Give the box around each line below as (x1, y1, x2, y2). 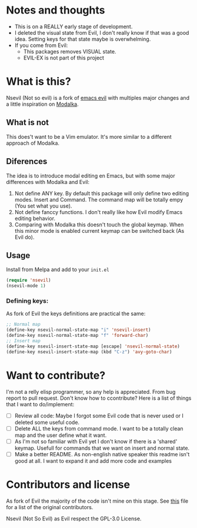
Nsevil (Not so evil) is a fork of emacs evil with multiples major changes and (6, 94, 190, 101)
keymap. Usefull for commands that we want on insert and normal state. (14, 445, 190, 452)
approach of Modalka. (6, 139, 60, 146)
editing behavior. (14, 215, 56, 222)
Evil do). (14, 233, 35, 240)
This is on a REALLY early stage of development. (14, 23, 133, 30)
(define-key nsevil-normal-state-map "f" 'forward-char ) (6, 333, 149, 339)
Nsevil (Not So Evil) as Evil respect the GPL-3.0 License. (6, 515, 142, 522)
